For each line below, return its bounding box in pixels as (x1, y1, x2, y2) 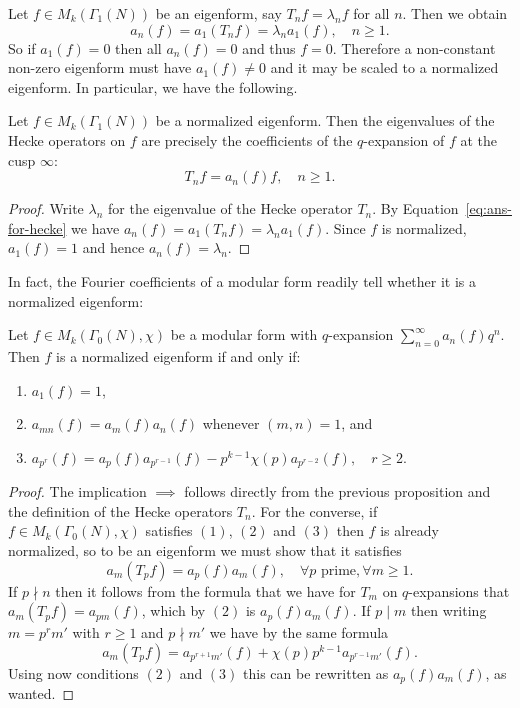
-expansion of (363, 129, 445, 150)
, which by (141, 600, 206, 621)
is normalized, (381, 217, 467, 238)
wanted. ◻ (8, 683, 75, 704)
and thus (242, 37, 296, 58)
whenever (202, 413, 260, 434)
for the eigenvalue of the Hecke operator (108, 198, 353, 219)
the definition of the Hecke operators (8, 500, 233, 521)
